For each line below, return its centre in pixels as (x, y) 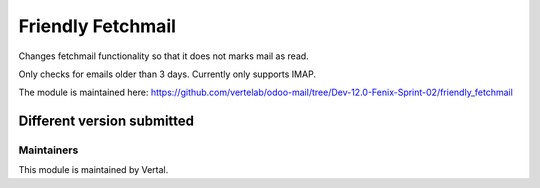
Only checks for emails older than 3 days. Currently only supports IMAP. (167, 74)
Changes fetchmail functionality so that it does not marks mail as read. (163, 56)
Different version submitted (106, 121)
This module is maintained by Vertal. (93, 170)
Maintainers (48, 150)
